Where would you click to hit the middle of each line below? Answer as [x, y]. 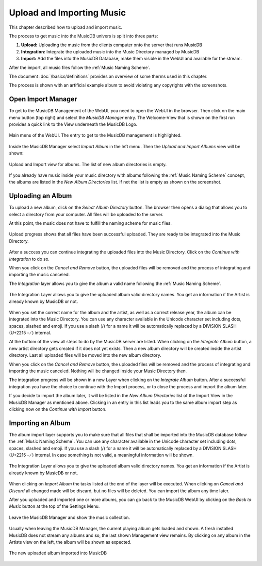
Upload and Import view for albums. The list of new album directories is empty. [88, 164]
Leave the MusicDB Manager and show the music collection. [70, 517]
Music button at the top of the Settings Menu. [54, 506]
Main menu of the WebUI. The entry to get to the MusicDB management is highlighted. [95, 135]
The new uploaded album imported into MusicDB [58, 553]
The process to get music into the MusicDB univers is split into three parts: [83, 36]
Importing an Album [40, 423]
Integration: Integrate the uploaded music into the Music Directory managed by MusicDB [110, 51]
